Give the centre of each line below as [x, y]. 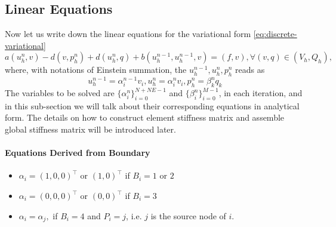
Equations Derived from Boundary [78, 153]
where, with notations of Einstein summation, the [96, 70]
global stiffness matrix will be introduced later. [90, 129]
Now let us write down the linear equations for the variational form [128, 34]
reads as [250, 70]
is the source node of [188, 215]
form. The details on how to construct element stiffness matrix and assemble [145, 117]
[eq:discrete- [275, 34]
